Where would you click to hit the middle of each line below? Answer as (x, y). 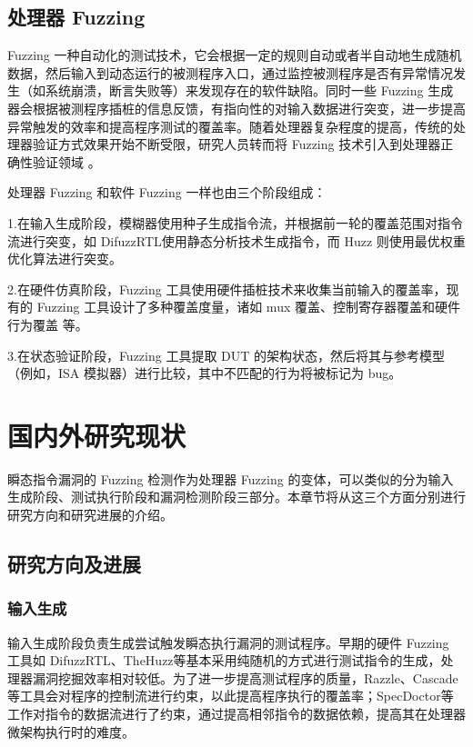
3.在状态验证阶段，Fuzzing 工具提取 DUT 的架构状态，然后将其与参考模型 (226, 355)
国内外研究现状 (97, 435)
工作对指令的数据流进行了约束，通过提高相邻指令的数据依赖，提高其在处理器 (236, 713)
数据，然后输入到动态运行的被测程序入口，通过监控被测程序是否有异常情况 (230, 72)
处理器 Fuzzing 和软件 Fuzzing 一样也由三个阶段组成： (167, 192)
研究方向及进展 (74, 563)
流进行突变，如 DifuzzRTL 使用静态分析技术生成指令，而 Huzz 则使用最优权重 (236, 240)
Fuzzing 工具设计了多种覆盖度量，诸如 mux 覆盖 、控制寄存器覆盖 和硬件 (248, 307)
